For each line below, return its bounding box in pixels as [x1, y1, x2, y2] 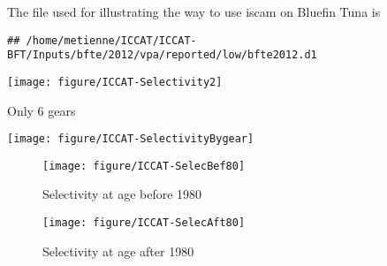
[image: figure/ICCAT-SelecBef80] [42, 159, 246, 172]
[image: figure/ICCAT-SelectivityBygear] [7, 133, 254, 146]
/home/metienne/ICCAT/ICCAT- [26, 34, 197, 47]
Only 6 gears [7, 101, 76, 119]
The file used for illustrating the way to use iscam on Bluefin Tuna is [7, 3, 381, 20]
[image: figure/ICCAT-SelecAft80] [42, 217, 246, 230]
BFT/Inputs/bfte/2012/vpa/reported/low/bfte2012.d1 [7, 49, 317, 62]
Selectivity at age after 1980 [42, 241, 194, 260]
